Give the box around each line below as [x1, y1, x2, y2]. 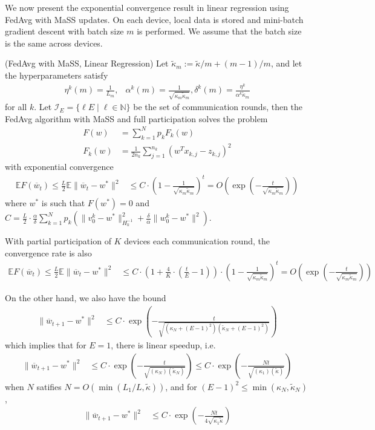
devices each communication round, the [124, 235, 270, 247]
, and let [270, 57, 302, 70]
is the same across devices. [5, 36, 103, 49]
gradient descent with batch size [5, 25, 124, 37]
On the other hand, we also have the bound [5, 291, 166, 304]
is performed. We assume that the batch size [137, 25, 302, 37]
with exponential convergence [5, 160, 114, 172]
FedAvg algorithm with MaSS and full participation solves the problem [5, 112, 268, 125]
